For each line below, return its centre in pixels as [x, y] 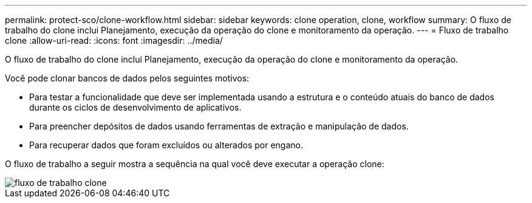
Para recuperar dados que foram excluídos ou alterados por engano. [166, 145]
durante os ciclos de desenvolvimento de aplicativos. [135, 107]
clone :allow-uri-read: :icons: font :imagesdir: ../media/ [114, 40]
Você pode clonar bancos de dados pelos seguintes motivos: [127, 78]
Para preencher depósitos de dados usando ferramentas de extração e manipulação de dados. [219, 126]
